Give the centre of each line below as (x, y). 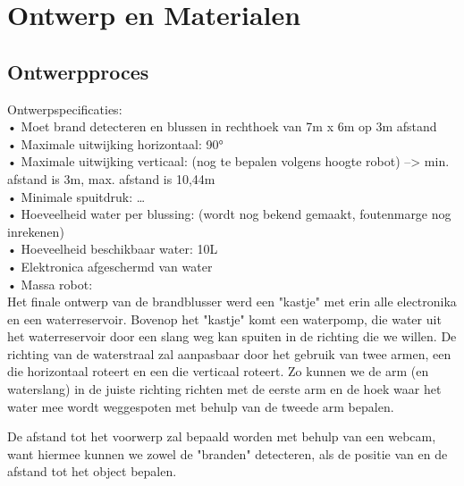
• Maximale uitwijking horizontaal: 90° (115, 143)
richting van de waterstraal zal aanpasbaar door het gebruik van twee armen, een (229, 353)
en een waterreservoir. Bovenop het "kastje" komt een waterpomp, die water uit (224, 318)
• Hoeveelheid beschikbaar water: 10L (113, 249)
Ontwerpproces (78, 71)
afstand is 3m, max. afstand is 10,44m (111, 178)
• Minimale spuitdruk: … (76, 196)
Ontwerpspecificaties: (65, 109)
